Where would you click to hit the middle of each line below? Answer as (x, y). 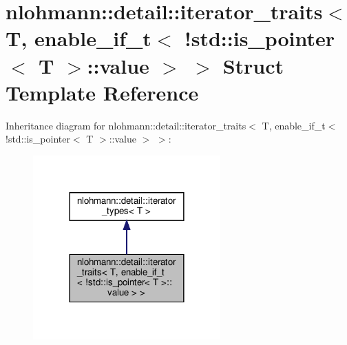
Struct (253, 65)
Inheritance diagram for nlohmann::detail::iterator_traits (126, 125)
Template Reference (102, 92)
